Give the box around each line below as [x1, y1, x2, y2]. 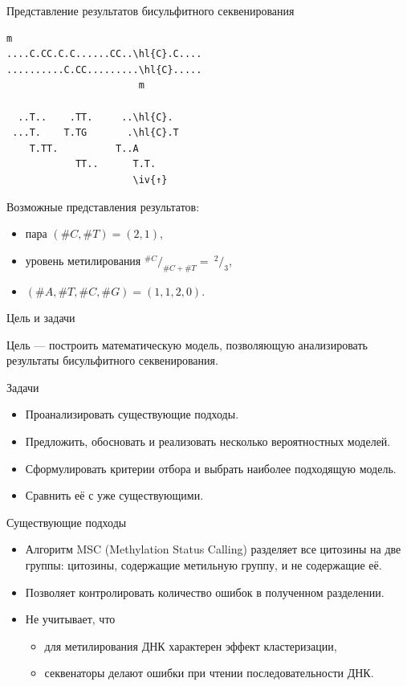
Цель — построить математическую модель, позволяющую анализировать [6, 336, 368, 353]
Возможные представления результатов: [6, 198, 200, 214]
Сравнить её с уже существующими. [25, 487, 204, 504]
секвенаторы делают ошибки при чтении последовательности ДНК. [44, 664, 374, 681]
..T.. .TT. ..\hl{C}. [18, 111, 173, 123]
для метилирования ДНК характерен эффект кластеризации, [44, 637, 337, 654]
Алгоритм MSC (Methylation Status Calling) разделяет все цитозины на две [25, 541, 401, 557]
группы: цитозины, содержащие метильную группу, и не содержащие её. [25, 557, 382, 574]
